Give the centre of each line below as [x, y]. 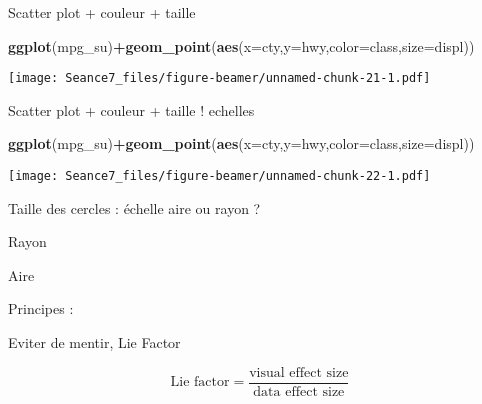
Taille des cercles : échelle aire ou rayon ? [134, 207]
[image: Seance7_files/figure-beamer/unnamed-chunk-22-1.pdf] [219, 176]
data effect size [299, 391]
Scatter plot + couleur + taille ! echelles [131, 109]
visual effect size [299, 372]
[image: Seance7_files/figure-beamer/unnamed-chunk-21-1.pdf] [219, 78]
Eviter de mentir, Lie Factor [94, 342]
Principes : [41, 308]
